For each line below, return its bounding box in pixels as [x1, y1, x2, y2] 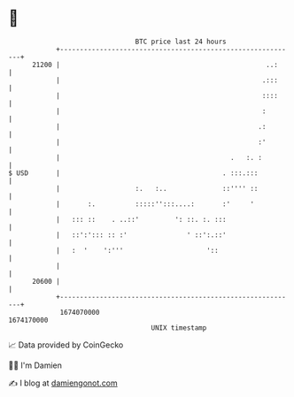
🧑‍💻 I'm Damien [8, 360, 63, 370]
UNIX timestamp [151, 323, 207, 332]
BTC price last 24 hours [135, 37, 227, 46]
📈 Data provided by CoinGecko [8, 340, 124, 350]
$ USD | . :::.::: [8, 168, 259, 178]
